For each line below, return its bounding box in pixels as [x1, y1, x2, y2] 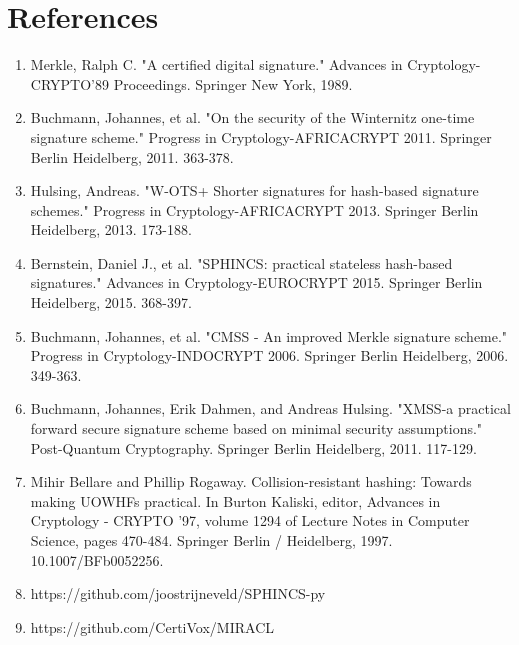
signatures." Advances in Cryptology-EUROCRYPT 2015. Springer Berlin [30, 272, 483, 293]
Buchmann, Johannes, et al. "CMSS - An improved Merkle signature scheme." [30, 325, 508, 346]
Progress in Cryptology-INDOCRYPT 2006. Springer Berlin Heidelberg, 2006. [30, 345, 509, 366]
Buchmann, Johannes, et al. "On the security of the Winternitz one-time [30, 107, 475, 128]
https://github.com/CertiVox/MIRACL [30, 616, 274, 637]
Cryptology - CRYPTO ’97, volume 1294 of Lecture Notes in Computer [30, 510, 470, 531]
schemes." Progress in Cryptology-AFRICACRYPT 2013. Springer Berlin [30, 199, 479, 220]
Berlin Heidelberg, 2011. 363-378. [30, 146, 234, 167]
